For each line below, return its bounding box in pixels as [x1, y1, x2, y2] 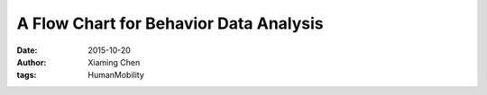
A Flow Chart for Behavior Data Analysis [16, 13, 324, 33]
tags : [16, 70, 37, 81]
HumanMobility [87, 70, 144, 81]
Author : [16, 56, 47, 67]
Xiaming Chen [87, 56, 141, 67]
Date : [16, 45, 38, 56]
